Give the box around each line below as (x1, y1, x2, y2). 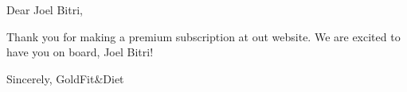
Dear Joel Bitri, (6, 2, 83, 17)
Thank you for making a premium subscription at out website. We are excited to (6, 28, 401, 44)
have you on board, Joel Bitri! (6, 44, 154, 60)
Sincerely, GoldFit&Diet (6, 70, 124, 86)
